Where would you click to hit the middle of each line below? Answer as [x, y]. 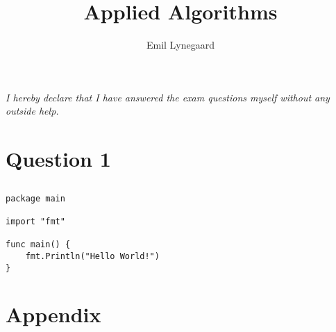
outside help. [32, 111]
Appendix [53, 314]
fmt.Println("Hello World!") [92, 256]
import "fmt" [35, 221]
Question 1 [58, 159]
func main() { [38, 245]
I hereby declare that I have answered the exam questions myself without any [168, 97]
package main [35, 198]
